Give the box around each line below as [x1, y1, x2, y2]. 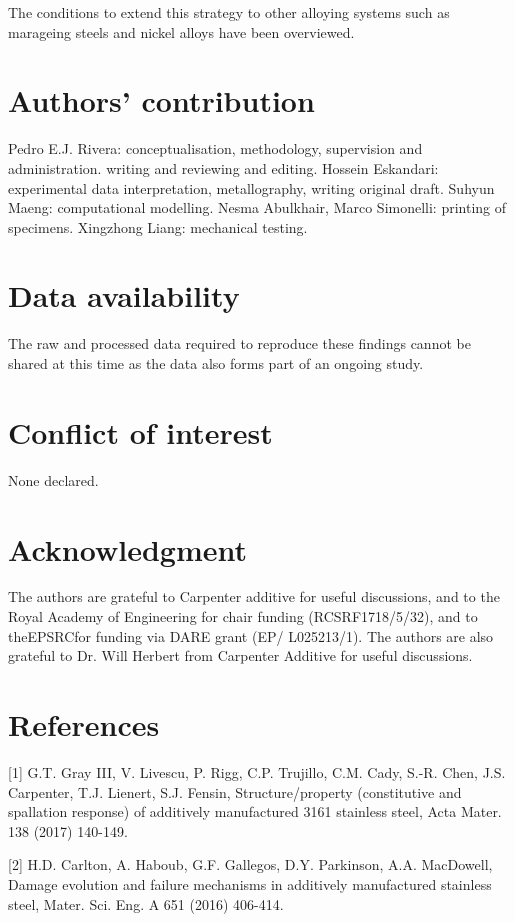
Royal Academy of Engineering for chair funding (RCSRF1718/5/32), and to [8, 606, 478, 627]
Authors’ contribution [8, 80, 315, 121]
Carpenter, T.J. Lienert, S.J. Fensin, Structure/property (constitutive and [8, 781, 462, 802]
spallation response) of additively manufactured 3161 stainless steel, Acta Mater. [8, 801, 502, 822]
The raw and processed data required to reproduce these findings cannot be [8, 333, 471, 354]
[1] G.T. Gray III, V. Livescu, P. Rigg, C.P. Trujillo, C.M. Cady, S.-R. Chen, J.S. [8, 761, 506, 782]
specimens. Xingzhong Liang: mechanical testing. [8, 216, 308, 237]
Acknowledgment [8, 528, 247, 569]
